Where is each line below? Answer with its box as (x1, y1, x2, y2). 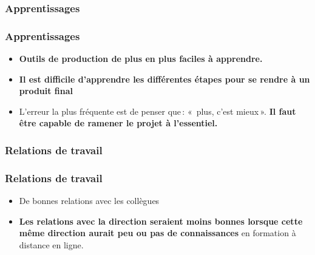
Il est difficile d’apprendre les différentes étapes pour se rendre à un (19, 72, 310, 85)
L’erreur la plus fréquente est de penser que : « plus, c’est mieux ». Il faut (19, 104, 296, 117)
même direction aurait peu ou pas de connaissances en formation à (19, 226, 296, 239)
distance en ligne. (19, 238, 84, 251)
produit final (19, 84, 73, 97)
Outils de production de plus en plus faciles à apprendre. (19, 52, 263, 65)
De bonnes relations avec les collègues (19, 194, 160, 207)
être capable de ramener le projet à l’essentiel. (19, 117, 218, 129)
